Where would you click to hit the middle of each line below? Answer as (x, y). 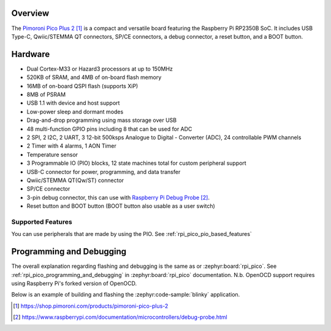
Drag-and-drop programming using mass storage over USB (102, 120)
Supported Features (42, 222)
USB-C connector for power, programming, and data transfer (104, 172)
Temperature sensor (52, 154)
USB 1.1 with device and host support (73, 103)
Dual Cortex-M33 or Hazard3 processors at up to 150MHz (100, 69)
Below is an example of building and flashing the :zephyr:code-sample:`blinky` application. (126, 295)
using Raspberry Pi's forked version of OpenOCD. (74, 283)
